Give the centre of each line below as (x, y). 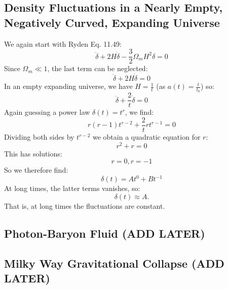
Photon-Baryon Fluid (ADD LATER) (105, 233)
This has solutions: (33, 153)
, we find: (139, 112)
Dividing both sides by (39, 137)
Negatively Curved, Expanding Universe (112, 22)
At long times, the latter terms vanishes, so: (72, 188)
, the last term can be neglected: (98, 68)
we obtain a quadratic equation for (146, 137)
